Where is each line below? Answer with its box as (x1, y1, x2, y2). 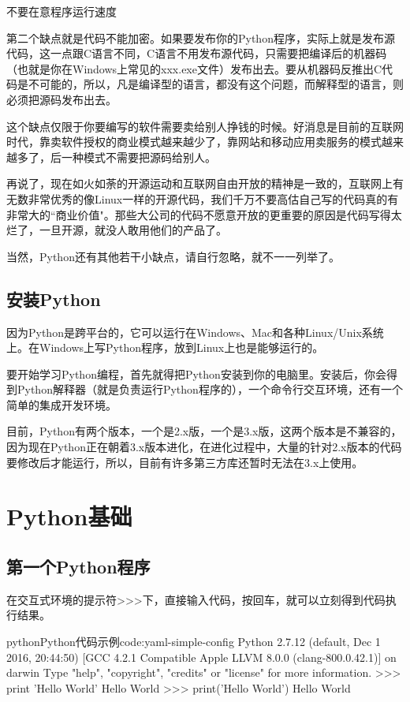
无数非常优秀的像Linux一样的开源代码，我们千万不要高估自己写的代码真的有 (6, 190, 399, 207)
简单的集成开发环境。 (6, 396, 117, 413)
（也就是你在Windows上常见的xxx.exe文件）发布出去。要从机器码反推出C (6, 60, 382, 77)
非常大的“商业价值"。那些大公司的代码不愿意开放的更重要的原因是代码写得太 (6, 206, 402, 222)
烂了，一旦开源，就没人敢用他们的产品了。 (6, 222, 227, 238)
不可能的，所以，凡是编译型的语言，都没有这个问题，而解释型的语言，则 (28, 76, 404, 92)
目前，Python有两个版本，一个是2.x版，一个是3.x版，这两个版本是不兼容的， (6, 423, 402, 439)
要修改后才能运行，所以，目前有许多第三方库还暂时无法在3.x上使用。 (6, 454, 363, 470)
